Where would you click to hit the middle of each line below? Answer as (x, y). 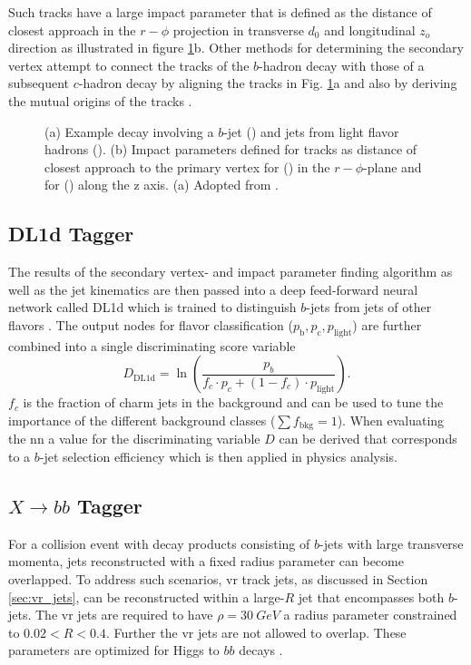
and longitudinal (370, 29)
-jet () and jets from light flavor (311, 131)
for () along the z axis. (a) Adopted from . (162, 185)
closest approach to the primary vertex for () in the (187, 166)
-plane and (392, 166)
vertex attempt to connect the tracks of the (129, 65)
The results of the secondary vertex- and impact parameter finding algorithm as (231, 272)
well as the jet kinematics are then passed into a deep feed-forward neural (213, 289)
